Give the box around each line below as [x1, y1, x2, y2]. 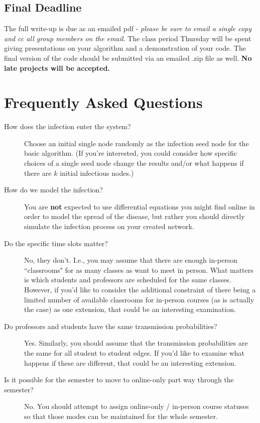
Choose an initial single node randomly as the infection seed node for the [24, 138, 249, 148]
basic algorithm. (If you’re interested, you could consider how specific [24, 148, 237, 158]
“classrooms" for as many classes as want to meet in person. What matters [24, 264, 253, 275]
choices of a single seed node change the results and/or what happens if [24, 158, 244, 168]
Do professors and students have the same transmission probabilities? [4, 321, 217, 331]
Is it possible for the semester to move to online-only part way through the [4, 374, 234, 385]
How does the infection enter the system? [4, 121, 131, 132]
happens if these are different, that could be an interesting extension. [24, 357, 236, 368]
